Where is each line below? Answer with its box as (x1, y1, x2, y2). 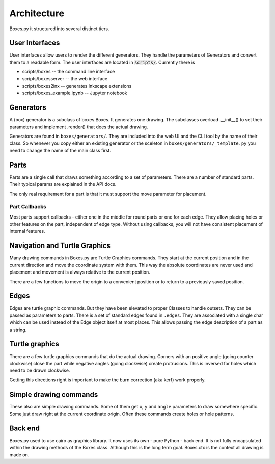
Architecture (9, 8, 65, 19)
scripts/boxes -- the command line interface (22, 69, 115, 75)
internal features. (9, 228, 45, 234)
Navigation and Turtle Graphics (9, 241, 111, 250)
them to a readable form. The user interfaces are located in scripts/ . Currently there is (9, 59, 196, 65)
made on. (9, 451, 30, 458)
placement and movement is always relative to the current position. (9, 269, 150, 275)
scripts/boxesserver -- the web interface (22, 75, 108, 81)
